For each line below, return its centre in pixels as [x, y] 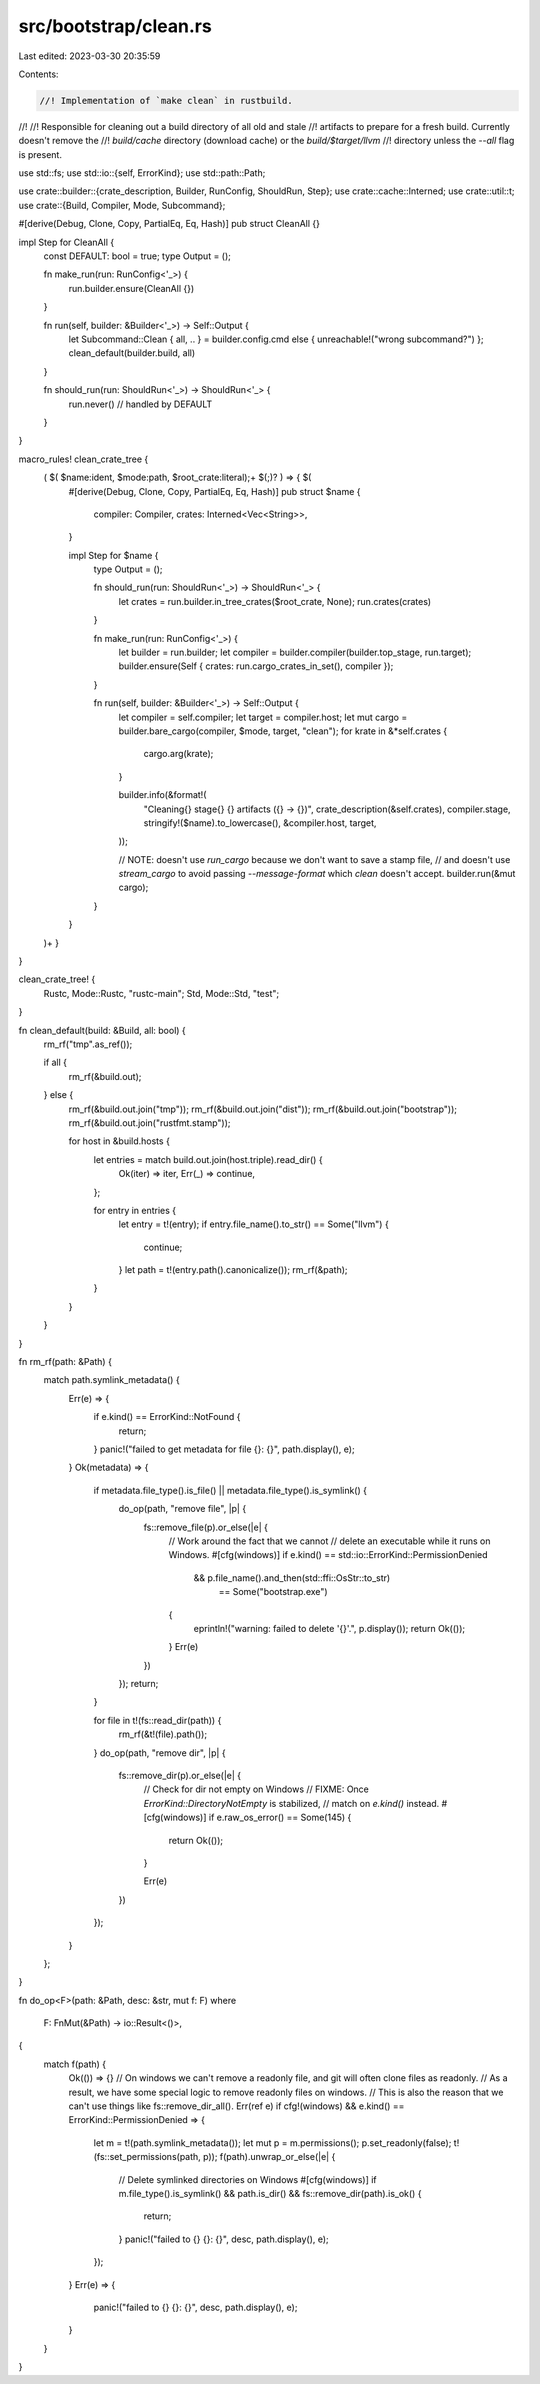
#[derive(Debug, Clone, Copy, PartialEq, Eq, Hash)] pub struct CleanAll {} [169, 224]
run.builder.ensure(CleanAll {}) [131, 288]
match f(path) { [75, 2064]
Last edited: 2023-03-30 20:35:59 [89, 56]
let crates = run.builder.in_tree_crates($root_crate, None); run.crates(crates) [275, 601]
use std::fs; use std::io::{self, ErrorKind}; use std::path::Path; [142, 173]
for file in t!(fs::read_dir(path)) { [157, 1720]
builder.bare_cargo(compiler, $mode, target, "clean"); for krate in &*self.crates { [283, 731]
